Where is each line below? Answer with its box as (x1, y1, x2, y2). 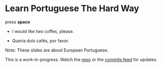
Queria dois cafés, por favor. (12, 37, 69, 44)
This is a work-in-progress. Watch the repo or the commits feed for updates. (5, 56, 158, 62)
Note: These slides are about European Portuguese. (5, 47, 109, 53)
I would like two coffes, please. (12, 28, 74, 34)
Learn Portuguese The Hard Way (5, 3, 139, 14)
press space (5, 19, 31, 25)
